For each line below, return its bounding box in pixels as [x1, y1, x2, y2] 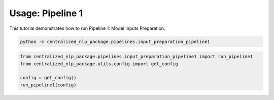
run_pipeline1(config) [20, 82, 77, 88]
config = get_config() [20, 75, 77, 81]
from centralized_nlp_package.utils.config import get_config [20, 61, 178, 67]
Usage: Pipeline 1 [9, 8, 83, 19]
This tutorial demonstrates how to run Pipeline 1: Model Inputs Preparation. [9, 25, 165, 31]
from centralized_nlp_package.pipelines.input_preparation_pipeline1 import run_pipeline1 [20, 54, 253, 60]
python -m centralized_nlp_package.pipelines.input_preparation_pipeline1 [20, 38, 211, 44]
